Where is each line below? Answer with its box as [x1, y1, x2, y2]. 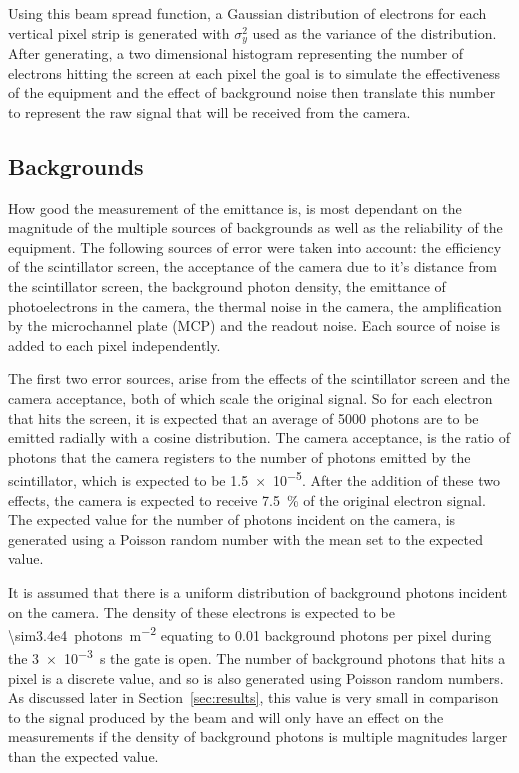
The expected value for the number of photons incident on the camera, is [8, 509, 456, 530]
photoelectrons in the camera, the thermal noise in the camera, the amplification [8, 295, 502, 316]
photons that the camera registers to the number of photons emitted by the [8, 446, 471, 467]
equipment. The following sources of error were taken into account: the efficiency [8, 236, 502, 257]
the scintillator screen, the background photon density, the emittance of [8, 276, 446, 296]
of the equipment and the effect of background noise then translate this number [8, 82, 496, 103]
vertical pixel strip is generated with [8, 22, 230, 43]
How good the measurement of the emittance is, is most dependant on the [8, 197, 462, 218]
